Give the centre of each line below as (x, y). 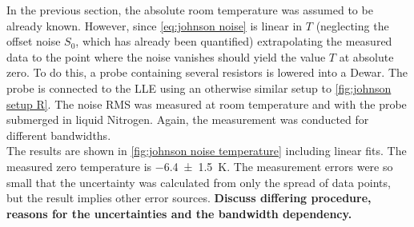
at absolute (366, 56)
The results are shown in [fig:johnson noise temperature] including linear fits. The (207, 151)
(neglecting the (352, 25)
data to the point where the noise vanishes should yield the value (166, 56)
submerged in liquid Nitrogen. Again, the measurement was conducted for (188, 119)
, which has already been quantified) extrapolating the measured (234, 41)
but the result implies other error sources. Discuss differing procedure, (189, 198)
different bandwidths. (59, 135)
